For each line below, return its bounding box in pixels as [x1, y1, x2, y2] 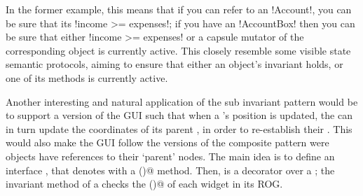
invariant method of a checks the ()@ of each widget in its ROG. [6, 176, 283, 191]
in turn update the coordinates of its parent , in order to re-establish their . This [6, 121, 352, 136]
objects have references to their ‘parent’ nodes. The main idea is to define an [6, 148, 335, 163]
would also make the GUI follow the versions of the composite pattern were [6, 135, 329, 150]
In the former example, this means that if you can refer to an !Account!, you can [6, 2, 352, 16]
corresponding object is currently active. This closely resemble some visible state [6, 43, 351, 57]
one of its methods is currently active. [6, 70, 168, 85]
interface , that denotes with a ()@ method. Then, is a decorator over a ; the [6, 162, 335, 177]
